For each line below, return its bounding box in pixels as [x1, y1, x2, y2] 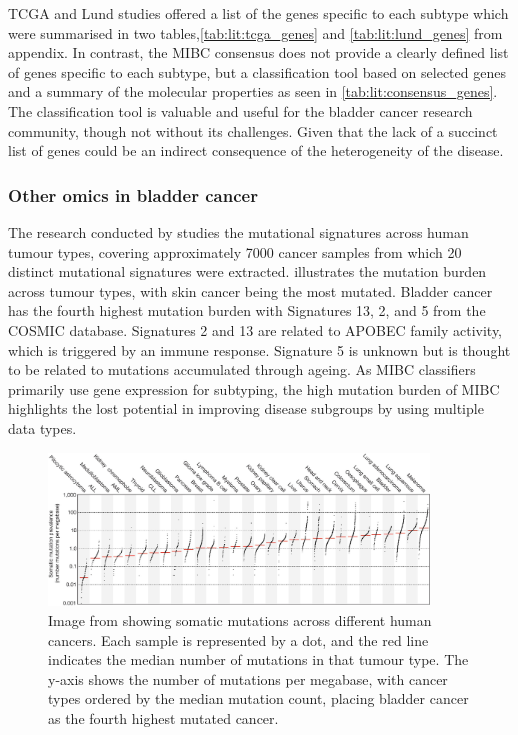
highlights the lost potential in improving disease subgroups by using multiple [8, 398, 484, 419]
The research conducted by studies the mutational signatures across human [8, 221, 469, 242]
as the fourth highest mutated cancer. [48, 707, 279, 728]
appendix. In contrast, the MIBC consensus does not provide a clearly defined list [8, 42, 509, 63]
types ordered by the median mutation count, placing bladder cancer [48, 688, 469, 709]
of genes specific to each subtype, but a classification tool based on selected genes [8, 61, 506, 82]
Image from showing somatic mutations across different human [48, 609, 432, 630]
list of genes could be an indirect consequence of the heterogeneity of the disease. [8, 140, 504, 161]
